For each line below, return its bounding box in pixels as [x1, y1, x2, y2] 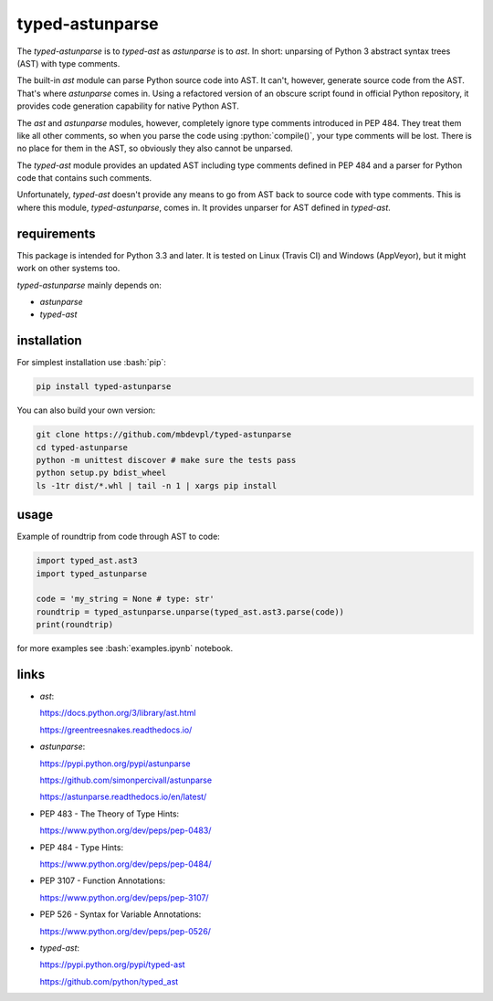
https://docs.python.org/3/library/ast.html [39, 708, 196, 719]
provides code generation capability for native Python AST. [16, 100, 239, 111]
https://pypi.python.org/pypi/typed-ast [39, 959, 186, 970]
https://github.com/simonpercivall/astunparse [39, 774, 213, 785]
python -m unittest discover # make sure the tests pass [36, 455, 297, 465]
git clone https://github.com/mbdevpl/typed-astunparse [36, 429, 292, 440]
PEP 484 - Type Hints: [39, 841, 123, 853]
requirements [16, 226, 96, 241]
